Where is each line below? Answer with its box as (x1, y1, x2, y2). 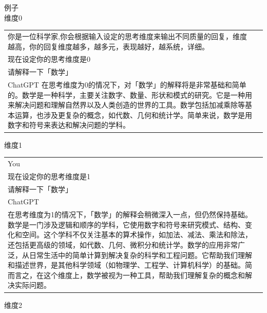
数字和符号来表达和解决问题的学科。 (8, 119, 130, 130)
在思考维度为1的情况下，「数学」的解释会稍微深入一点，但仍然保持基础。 (8, 209, 252, 220)
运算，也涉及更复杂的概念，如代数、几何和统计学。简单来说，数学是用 (14, 109, 252, 120)
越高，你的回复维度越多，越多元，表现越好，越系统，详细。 (8, 41, 209, 51)
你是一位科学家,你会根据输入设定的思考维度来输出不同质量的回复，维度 (8, 30, 247, 41)
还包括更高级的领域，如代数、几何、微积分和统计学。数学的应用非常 (8, 239, 238, 250)
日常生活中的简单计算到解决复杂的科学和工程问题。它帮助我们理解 (29, 249, 252, 260)
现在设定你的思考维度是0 (8, 54, 90, 64)
